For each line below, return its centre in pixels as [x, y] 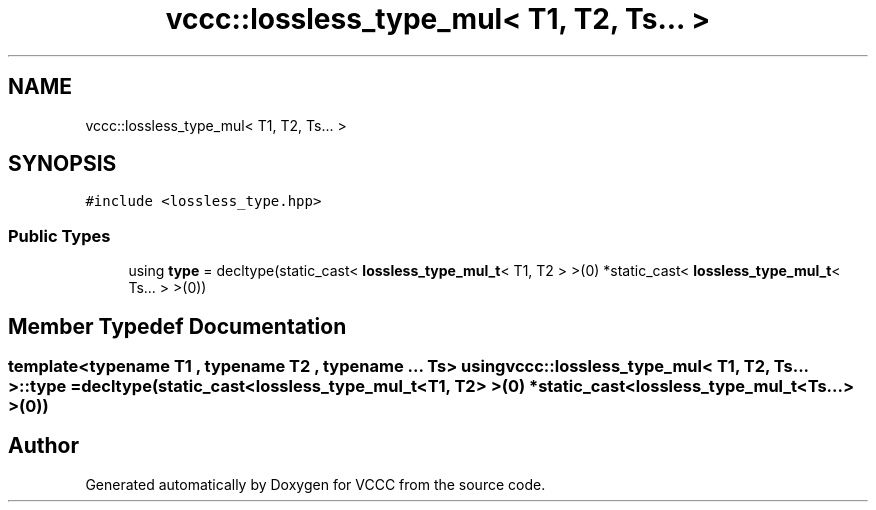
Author [43, 446]
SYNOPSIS [62, 164]
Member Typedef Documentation [177, 326]
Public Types [59, 235]
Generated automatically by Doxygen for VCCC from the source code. [315, 484]
